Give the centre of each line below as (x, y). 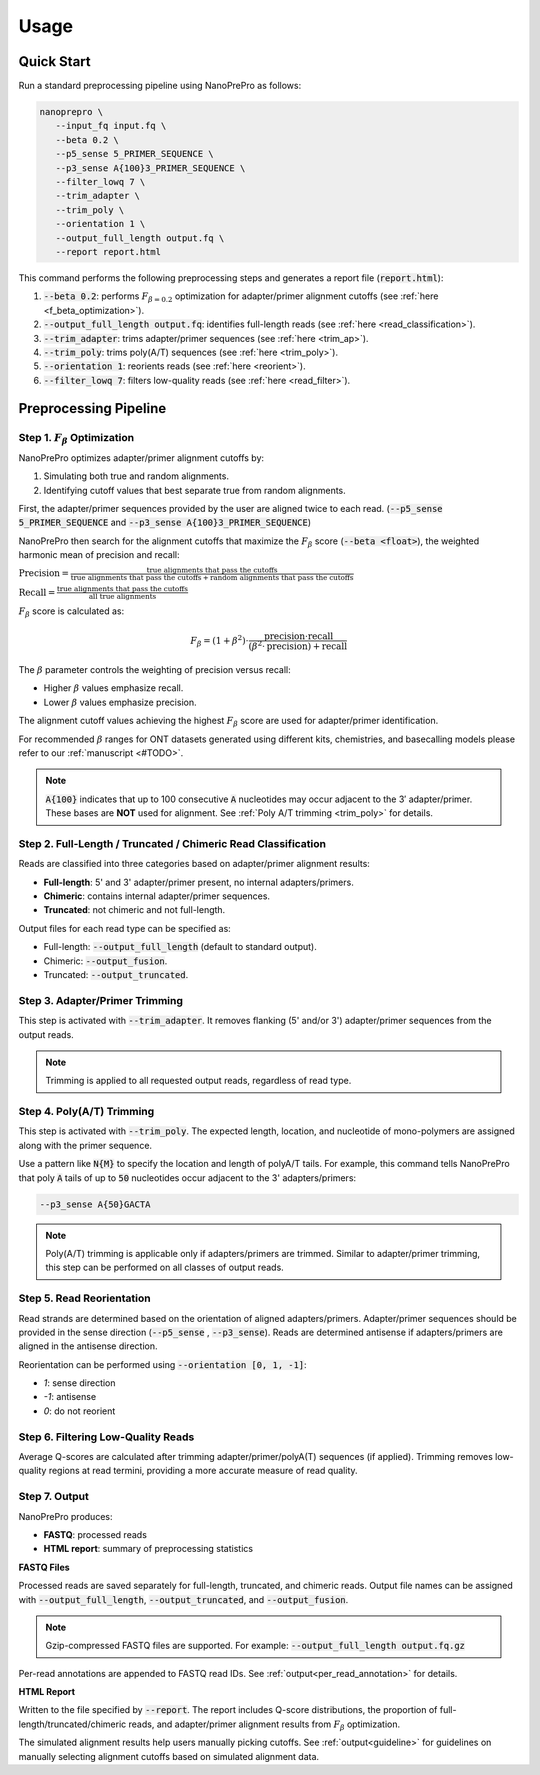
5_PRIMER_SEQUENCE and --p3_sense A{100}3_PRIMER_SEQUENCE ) (165, 522)
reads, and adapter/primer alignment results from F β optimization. (264, 1725)
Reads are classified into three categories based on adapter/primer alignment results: (194, 864)
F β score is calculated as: (71, 612)
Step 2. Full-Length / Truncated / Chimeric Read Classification (172, 843)
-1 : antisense (70, 1397)
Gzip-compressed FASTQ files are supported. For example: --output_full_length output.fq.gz (255, 1646)
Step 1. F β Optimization (76, 439)
